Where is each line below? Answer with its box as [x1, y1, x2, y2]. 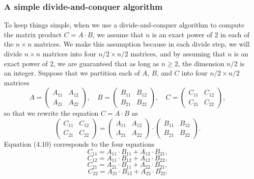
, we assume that [92, 29, 143, 39]
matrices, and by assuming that [130, 49, 226, 58]
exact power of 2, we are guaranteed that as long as [4, 58, 159, 68]
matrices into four [42, 49, 96, 58]
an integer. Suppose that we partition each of [4, 68, 140, 78]
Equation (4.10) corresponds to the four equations [4, 138, 155, 149]
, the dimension [178, 58, 225, 68]
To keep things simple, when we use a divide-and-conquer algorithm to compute [4, 20, 245, 30]
